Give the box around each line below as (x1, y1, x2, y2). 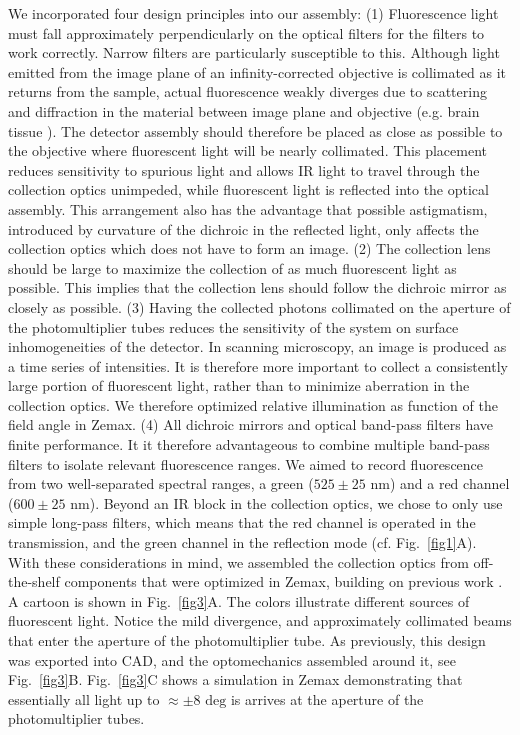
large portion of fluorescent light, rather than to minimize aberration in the (8, 375, 470, 396)
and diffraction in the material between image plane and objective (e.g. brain (8, 100, 480, 121)
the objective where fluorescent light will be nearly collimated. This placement (8, 140, 487, 161)
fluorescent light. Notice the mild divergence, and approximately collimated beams (8, 610, 512, 631)
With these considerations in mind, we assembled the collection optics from (8, 551, 469, 572)
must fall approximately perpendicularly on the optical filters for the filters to (8, 22, 485, 43)
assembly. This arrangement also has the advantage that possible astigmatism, (8, 198, 488, 219)
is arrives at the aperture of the (230, 688, 424, 709)
